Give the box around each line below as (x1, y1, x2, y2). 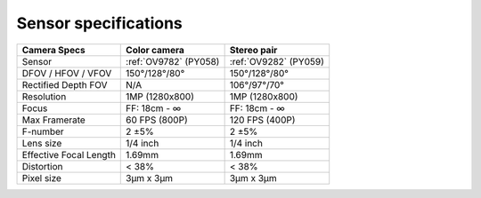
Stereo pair (229, 44, 278, 56)
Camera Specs (21, 44, 86, 56)
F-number (21, 125, 64, 138)
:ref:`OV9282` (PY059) (229, 55, 325, 67)
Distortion (21, 160, 63, 172)
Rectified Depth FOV (21, 78, 108, 91)
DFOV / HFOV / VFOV (21, 67, 112, 79)
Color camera (126, 44, 184, 56)
